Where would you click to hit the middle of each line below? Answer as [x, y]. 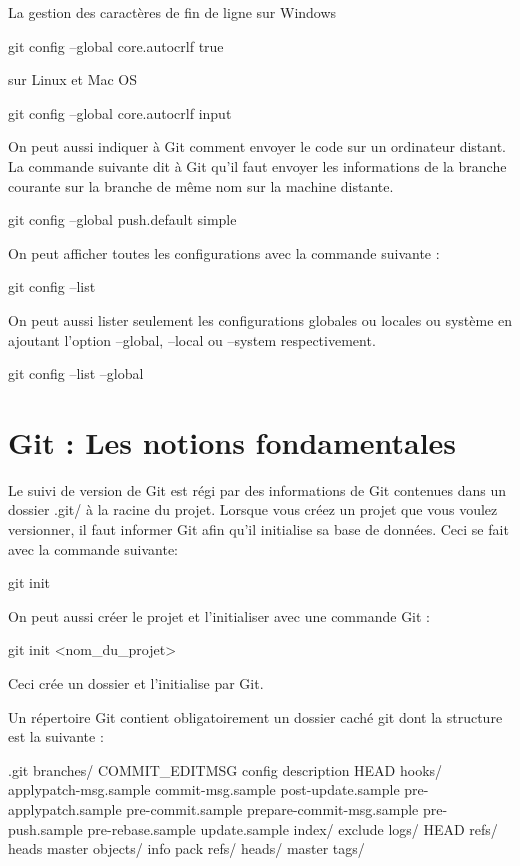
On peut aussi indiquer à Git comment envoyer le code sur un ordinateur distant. [257, 146]
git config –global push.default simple [122, 219]
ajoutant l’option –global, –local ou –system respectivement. [192, 339]
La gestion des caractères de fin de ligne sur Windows [172, 12]
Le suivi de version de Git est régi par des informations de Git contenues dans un [257, 489]
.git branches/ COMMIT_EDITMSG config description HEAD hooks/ [225, 769]
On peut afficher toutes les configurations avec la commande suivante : [224, 252]
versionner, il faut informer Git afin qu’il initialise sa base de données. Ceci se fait [258, 529]
